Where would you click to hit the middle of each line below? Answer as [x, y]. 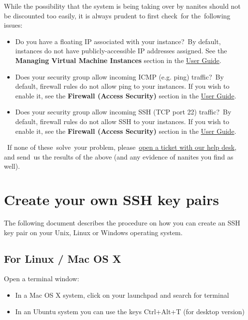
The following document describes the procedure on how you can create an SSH [122, 223]
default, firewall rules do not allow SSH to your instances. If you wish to [122, 121]
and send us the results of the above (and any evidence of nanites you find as [119, 156]
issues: [13, 25]
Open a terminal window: [42, 279]
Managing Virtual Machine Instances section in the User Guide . [118, 60]
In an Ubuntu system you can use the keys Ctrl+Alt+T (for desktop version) [130, 311]
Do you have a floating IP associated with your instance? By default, [118, 41]
